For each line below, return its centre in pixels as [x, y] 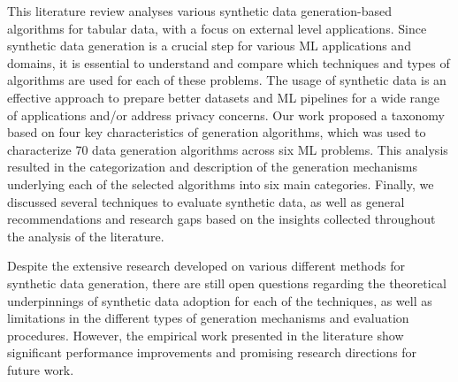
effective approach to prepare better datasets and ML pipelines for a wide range [224, 97]
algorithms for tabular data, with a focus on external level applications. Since [217, 28]
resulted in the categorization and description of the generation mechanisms [213, 167]
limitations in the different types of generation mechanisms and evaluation [208, 318]
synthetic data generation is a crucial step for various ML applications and [209, 46]
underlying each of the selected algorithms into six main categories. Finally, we [221, 183]
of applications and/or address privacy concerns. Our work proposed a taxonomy [226, 115]
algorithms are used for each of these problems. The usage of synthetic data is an [227, 80]
